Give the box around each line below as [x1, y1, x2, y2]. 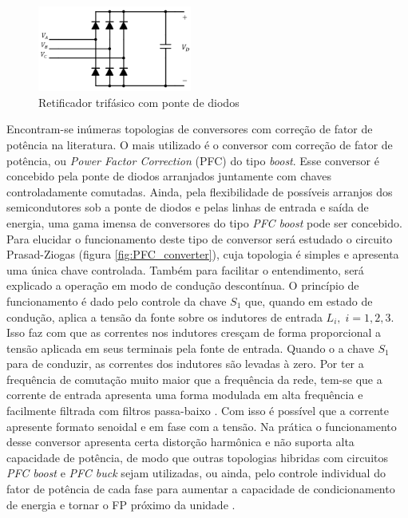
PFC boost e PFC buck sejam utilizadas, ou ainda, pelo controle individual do [6, 465, 386, 481]
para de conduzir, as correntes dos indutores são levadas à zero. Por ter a [6, 355, 364, 372]
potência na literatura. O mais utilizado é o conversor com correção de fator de [6, 136, 393, 152]
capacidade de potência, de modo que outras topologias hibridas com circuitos [6, 449, 388, 465]
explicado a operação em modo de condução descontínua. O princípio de [6, 277, 359, 294]
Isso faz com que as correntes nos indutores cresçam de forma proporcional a [6, 324, 381, 341]
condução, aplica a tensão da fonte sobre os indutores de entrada [6, 308, 323, 325]
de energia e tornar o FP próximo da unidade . [6, 496, 236, 512]
